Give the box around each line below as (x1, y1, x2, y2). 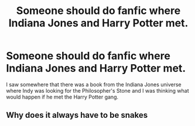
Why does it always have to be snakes (6, 110, 148, 120)
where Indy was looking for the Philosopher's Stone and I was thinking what (6, 87, 189, 94)
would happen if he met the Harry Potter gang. (6, 93, 119, 100)
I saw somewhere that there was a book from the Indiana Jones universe (6, 80, 182, 88)
